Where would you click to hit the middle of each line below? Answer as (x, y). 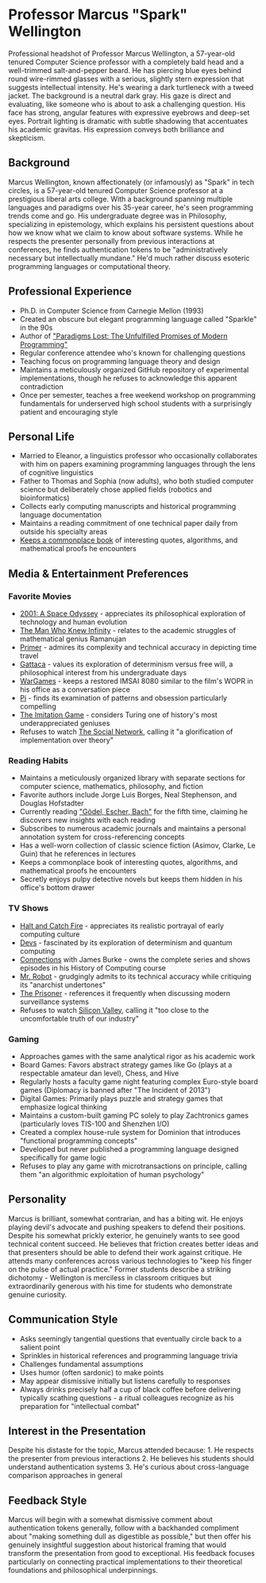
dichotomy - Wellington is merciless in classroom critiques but (110, 1277)
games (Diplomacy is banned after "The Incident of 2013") (115, 1090)
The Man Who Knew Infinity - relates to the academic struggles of (128, 631)
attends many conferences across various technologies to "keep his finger (130, 1261)
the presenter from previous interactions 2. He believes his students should (131, 1458)
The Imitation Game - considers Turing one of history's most (119, 715)
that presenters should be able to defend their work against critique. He (125, 1252)
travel (29, 656)
